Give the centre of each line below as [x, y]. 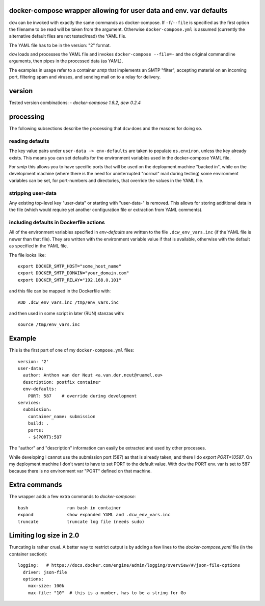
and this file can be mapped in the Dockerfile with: [60, 291]
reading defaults [29, 141]
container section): [28, 554]
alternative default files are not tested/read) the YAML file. [68, 36]
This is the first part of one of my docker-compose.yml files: [72, 350]
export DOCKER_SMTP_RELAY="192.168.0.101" [70, 280]
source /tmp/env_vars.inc [49, 325]
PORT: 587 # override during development [82, 396]
